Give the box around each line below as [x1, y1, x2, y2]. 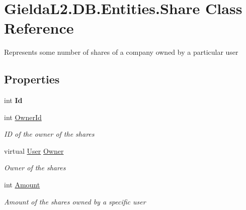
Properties [4, 71, 60, 87]
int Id [4, 95, 23, 106]
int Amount [4, 179, 40, 190]
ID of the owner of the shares [4, 129, 95, 139]
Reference [4, 18, 74, 38]
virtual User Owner [4, 145, 64, 156]
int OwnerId [4, 112, 42, 122]
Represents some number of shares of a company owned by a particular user [4, 47, 238, 57]
